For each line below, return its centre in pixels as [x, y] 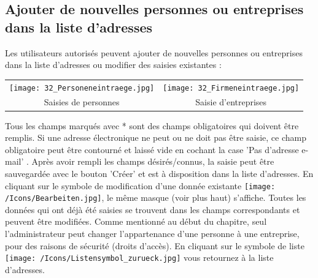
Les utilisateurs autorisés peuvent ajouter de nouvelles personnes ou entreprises [154, 52]
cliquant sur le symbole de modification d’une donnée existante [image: [140, 185]
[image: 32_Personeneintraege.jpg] [82, 88]
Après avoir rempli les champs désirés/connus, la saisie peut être [153, 161]
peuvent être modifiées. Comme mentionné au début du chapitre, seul [136, 221]
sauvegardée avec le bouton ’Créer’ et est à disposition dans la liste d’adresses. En [159, 173]
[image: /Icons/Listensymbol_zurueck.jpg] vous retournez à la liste [139, 257]
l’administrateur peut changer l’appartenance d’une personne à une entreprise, [152, 233]
